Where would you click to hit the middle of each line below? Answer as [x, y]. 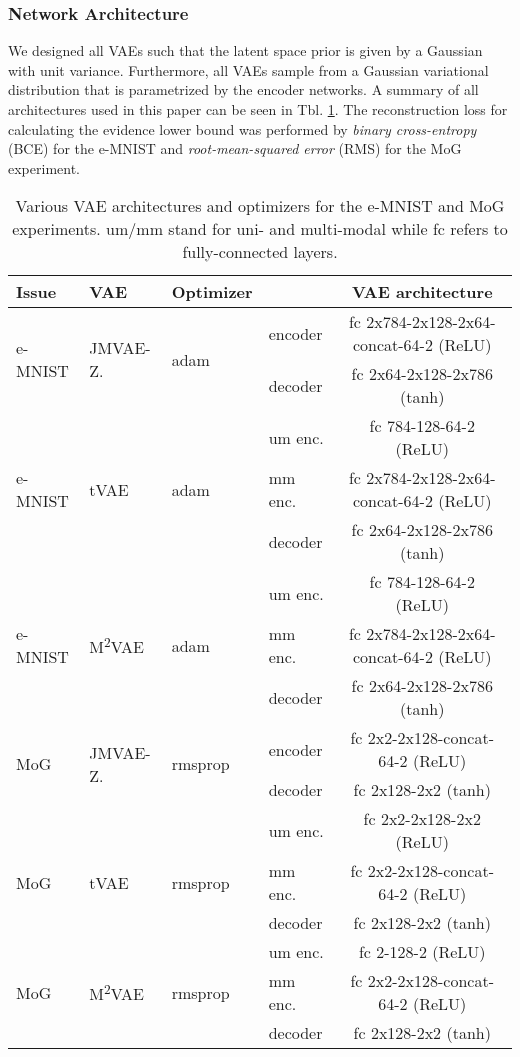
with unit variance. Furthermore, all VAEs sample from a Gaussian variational [248, 69]
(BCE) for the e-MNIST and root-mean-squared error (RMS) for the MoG [235, 148]
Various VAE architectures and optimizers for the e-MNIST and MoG [260, 206]
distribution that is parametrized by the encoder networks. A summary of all [243, 89]
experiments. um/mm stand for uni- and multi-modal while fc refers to [260, 229]
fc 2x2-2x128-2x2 [422, 819]
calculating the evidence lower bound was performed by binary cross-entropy [242, 128]
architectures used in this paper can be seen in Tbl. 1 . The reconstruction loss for [258, 109]
